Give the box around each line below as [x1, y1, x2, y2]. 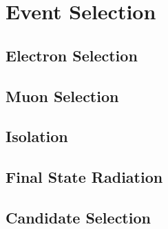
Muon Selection [6, 85, 119, 106]
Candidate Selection [6, 206, 151, 228]
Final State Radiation [6, 166, 163, 188]
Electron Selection [6, 44, 138, 66]
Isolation [6, 126, 68, 147]
